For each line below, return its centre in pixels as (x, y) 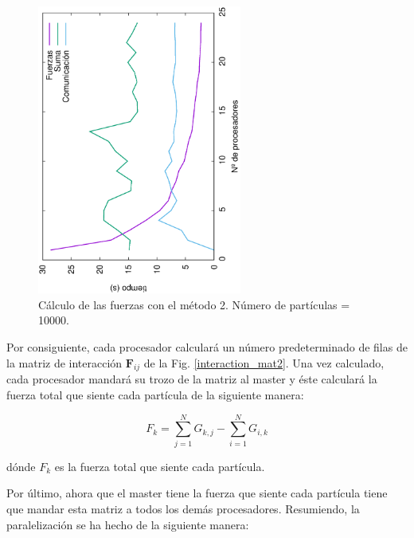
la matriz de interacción (64, 362)
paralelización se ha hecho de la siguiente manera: (128, 524)
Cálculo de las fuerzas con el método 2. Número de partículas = (194, 304)
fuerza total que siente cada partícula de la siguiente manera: (155, 395)
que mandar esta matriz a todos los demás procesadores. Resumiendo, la (183, 508)
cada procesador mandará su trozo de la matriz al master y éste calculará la (192, 379)
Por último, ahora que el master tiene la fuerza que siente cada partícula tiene (197, 493)
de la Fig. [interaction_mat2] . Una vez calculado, (264, 362)
